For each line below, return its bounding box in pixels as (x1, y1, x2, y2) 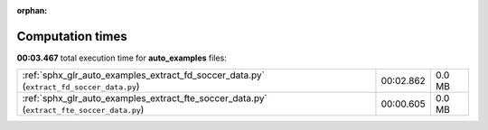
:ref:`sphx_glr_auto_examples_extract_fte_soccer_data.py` (22, 92, 268, 105)
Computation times (16, 28, 127, 44)
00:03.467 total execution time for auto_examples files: (16, 52, 228, 63)
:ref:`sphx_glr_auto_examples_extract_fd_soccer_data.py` (22, 69, 266, 81)
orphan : (16, 5, 48, 15)
